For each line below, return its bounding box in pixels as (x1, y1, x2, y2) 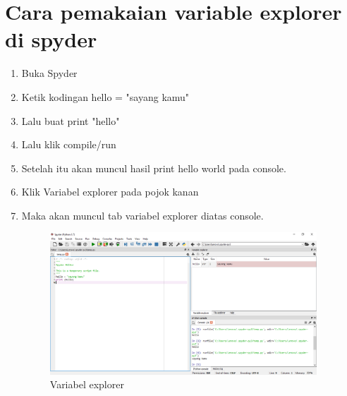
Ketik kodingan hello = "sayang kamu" (21, 89, 190, 104)
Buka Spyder (21, 66, 78, 80)
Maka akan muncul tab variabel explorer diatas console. (21, 208, 264, 222)
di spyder (5, 25, 97, 54)
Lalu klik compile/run (21, 137, 116, 152)
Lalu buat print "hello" (21, 113, 120, 128)
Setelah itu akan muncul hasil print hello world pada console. (21, 160, 286, 175)
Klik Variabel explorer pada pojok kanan (21, 184, 199, 199)
